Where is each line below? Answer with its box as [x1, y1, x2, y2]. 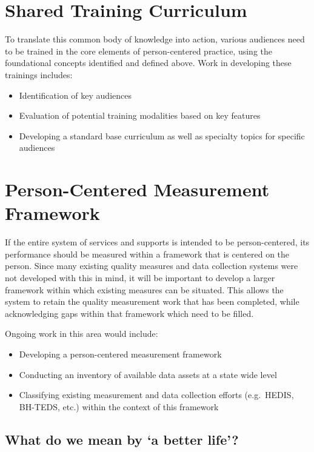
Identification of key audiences [19, 88, 132, 101]
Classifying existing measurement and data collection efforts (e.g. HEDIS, [19, 388, 294, 401]
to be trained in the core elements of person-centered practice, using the [5, 44, 272, 57]
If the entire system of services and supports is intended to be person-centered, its [5, 236, 310, 248]
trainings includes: [5, 68, 73, 81]
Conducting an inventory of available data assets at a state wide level [19, 368, 277, 381]
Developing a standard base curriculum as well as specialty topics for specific [19, 129, 305, 142]
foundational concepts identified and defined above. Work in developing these [5, 56, 292, 69]
